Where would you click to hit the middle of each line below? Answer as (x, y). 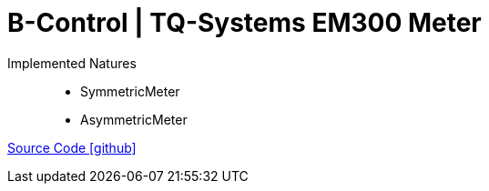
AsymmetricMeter (134, 119)
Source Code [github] (72, 147)
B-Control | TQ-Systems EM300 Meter (244, 23)
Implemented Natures (72, 63)
